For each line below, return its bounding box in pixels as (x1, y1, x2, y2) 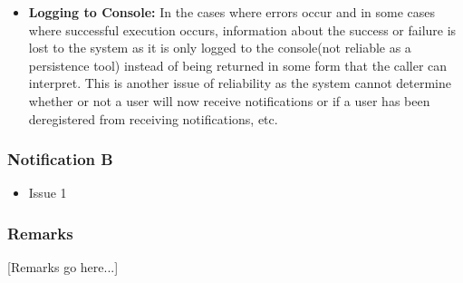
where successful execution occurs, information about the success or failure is (28, 20, 457, 39)
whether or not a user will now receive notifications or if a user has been (28, 91, 430, 110)
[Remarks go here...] (7, 258, 119, 277)
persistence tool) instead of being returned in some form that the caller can (28, 55, 448, 74)
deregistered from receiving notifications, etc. (28, 109, 278, 128)
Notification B (7, 148, 113, 171)
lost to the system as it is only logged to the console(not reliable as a (28, 38, 411, 57)
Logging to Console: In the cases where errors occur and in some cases (28, 3, 436, 21)
